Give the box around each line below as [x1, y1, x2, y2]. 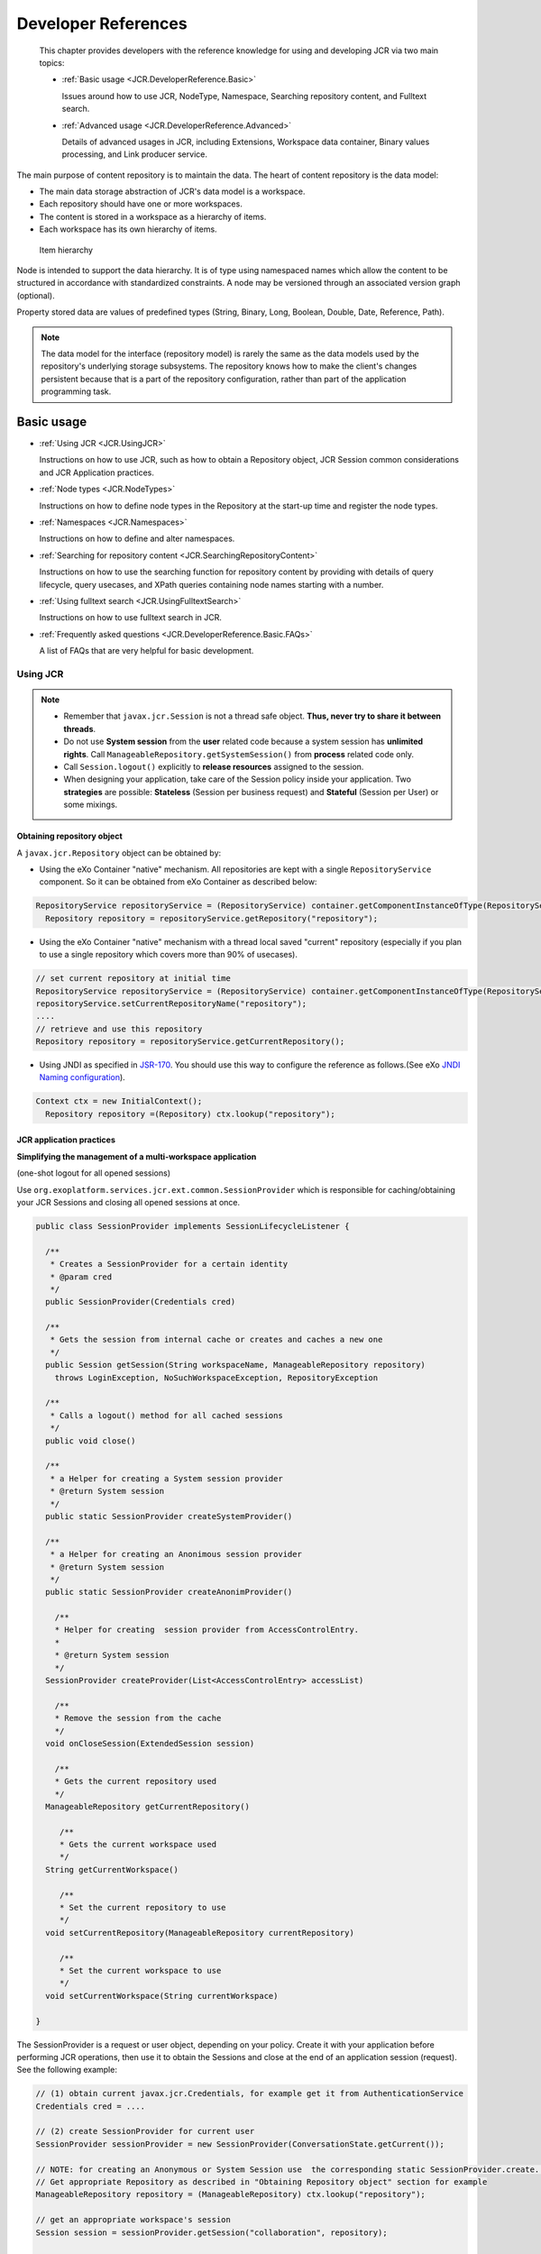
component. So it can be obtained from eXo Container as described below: [39, 876, 317, 887]
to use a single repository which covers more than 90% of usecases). [39, 949, 298, 960]
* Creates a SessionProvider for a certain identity [50, 1259, 289, 1269]
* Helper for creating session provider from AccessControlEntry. [54, 1625, 360, 1636]
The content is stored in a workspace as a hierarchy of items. [39, 211, 267, 222]
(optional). [16, 289, 55, 301]
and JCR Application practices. [39, 467, 155, 478]
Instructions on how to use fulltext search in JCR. [39, 612, 223, 623]
